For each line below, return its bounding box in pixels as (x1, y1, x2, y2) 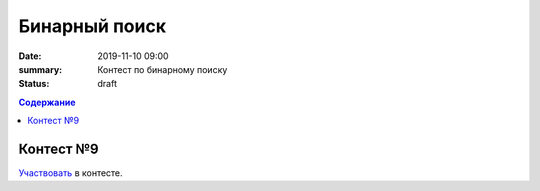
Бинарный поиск (18, 15, 167, 37)
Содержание (18, 96, 76, 108)
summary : (18, 63, 63, 75)
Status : (18, 78, 50, 90)
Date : (18, 50, 42, 62)
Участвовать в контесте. (18, 167, 124, 179)
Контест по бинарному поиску (97, 63, 228, 75)
